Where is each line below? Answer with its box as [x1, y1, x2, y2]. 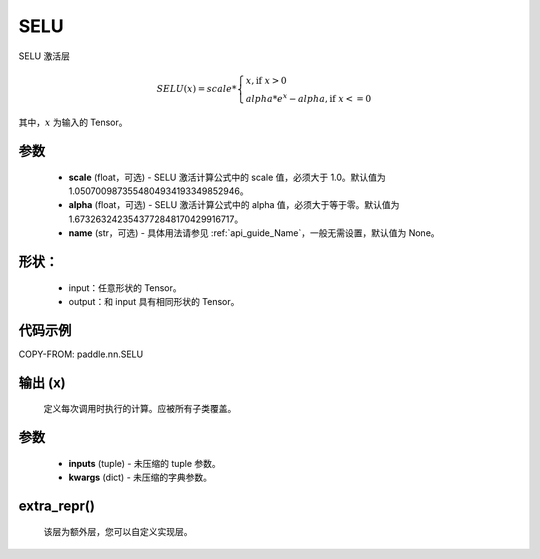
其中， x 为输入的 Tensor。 [18, 116, 129, 129]
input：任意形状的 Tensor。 [68, 281, 182, 294]
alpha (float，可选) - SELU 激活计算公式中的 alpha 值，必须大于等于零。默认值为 [68, 199, 400, 211]
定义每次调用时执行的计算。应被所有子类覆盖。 [43, 403, 237, 415]
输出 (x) [18, 374, 66, 391]
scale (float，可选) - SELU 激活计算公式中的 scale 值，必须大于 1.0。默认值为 [68, 171, 387, 183]
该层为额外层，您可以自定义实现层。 [43, 526, 193, 538]
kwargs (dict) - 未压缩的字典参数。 [68, 471, 213, 484]
